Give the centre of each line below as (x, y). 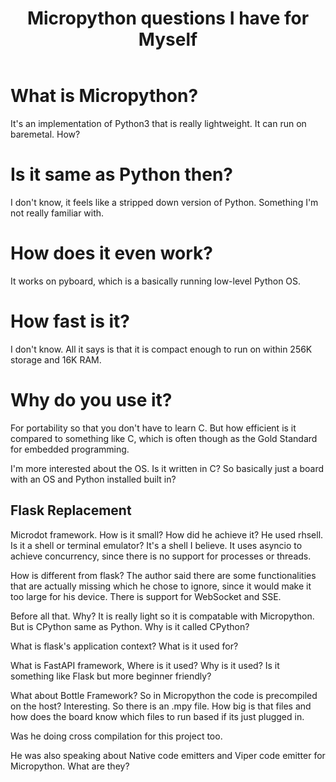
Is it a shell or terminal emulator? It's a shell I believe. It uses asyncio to (156, 545)
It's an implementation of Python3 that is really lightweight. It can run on (158, 123)
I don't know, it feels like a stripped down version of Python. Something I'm (164, 202)
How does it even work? (111, 253)
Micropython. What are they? (70, 766)
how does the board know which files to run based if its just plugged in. (157, 716)
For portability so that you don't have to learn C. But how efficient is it (153, 428)
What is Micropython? (104, 96)
